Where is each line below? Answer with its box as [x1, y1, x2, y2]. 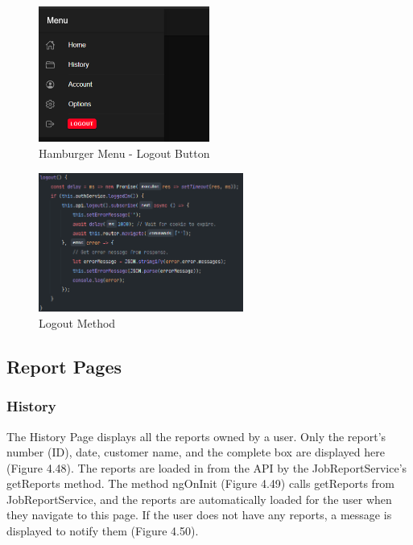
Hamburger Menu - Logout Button [39, 145, 210, 162]
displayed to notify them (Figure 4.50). [6, 522, 199, 539]
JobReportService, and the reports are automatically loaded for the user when [6, 490, 392, 507]
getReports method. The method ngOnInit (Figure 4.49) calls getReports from [6, 475, 395, 492]
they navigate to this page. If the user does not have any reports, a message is [6, 506, 392, 523]
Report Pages [6, 353, 122, 378]
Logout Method [39, 314, 116, 331]
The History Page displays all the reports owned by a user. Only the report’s [6, 427, 386, 444]
